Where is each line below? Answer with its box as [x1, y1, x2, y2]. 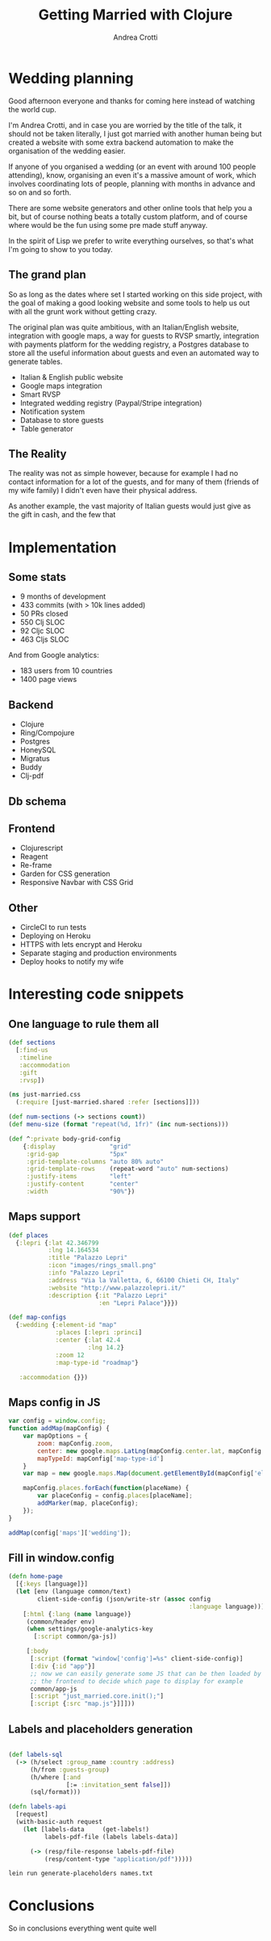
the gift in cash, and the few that [8, 510, 116, 520]
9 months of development [19, 592, 106, 601]
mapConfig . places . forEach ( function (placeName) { [23, 1484, 190, 1493]
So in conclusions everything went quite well [8, 1923, 157, 1933]
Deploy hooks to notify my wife [19, 957, 124, 966]
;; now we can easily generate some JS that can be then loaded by [29, 1669, 262, 1678]
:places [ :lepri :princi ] [55, 1328, 143, 1337]
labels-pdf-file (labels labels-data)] [44, 1833, 179, 1841]
